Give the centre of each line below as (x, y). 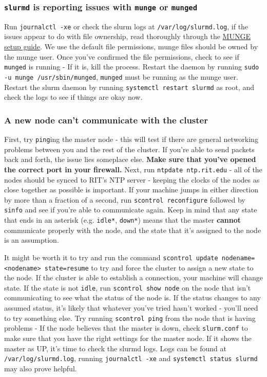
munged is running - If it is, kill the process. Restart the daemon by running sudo (132, 67)
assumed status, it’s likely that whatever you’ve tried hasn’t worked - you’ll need (131, 308)
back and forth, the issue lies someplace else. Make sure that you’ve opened (130, 159)
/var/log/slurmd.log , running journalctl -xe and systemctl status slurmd (131, 358)
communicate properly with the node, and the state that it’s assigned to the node (133, 230)
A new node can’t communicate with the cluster (106, 120)
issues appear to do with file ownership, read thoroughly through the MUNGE (127, 36)
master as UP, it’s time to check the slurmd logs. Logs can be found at (115, 348)
